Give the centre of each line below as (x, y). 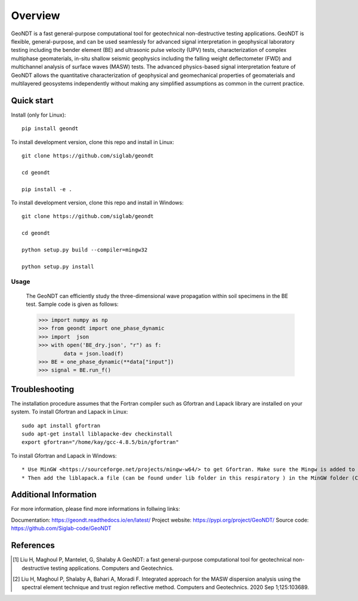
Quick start (32, 101)
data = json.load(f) (94, 353)
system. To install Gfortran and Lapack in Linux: (70, 412)
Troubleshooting (43, 389)
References (33, 546)
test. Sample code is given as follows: (72, 304)
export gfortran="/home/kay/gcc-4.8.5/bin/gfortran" (100, 442)
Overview (36, 16)
